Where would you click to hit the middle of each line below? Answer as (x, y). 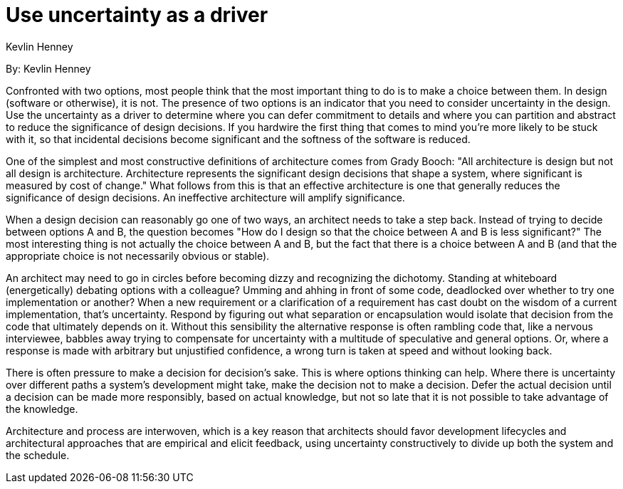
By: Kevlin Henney (48, 68)
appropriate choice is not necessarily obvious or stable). (138, 256)
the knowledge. (42, 409)
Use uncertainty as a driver (137, 15)
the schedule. (38, 455)
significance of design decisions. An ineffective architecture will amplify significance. (205, 197)
